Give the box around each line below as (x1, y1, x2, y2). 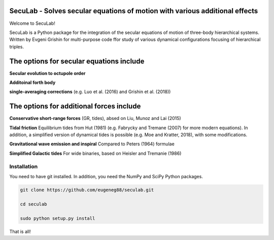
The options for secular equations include (9, 57, 145, 65)
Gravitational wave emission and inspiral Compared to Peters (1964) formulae (9, 141, 175, 147)
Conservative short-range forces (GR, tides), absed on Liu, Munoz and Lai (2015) (9, 115, 181, 122)
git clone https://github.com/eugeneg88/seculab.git (20, 187, 154, 192)
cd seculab (20, 201, 47, 207)
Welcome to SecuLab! (9, 20, 55, 26)
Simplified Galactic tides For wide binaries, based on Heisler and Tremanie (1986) (9, 150, 182, 156)
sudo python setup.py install (20, 215, 95, 221)
